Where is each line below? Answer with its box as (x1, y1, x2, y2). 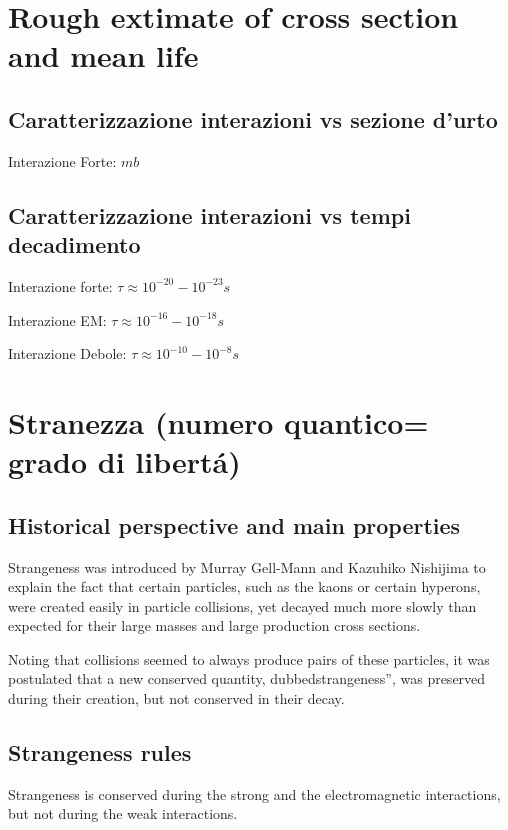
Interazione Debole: (8, 343, 127, 364)
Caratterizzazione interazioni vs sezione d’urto (8, 103, 498, 134)
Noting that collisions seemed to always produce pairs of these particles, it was (8, 648, 490, 669)
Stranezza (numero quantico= (8, 401, 429, 442)
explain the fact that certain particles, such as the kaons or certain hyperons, (8, 576, 481, 597)
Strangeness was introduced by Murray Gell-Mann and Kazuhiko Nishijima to (8, 556, 486, 577)
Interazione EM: (8, 309, 107, 330)
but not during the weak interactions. (8, 803, 238, 824)
